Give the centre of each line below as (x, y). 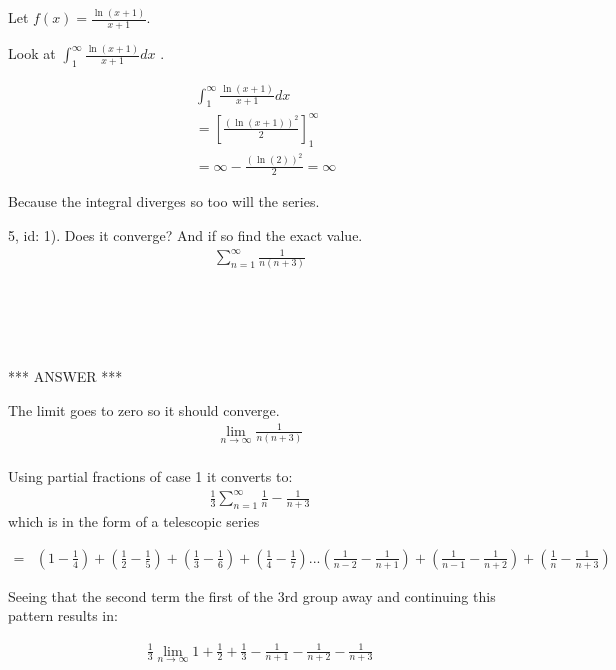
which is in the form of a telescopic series (134, 521)
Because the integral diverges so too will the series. (164, 201)
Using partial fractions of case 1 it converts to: (150, 476)
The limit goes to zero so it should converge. (144, 409)
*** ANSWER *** (65, 376)
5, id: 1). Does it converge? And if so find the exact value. (185, 235)
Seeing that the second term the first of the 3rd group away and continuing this (252, 595)
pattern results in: (63, 615)
